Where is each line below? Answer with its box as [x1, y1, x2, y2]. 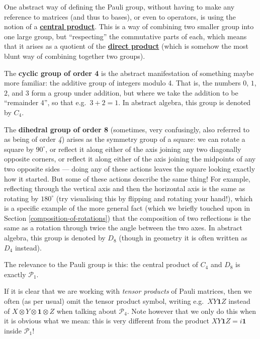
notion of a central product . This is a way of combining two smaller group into [4, 21, 254, 32]
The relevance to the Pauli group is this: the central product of [4, 259, 198, 270]
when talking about [56, 305, 117, 316]
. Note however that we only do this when [127, 305, 256, 316]
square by [4, 143, 34, 154]
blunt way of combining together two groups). [4, 50, 145, 61]
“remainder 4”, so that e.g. [4, 97, 86, 108]
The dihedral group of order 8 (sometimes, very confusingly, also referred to [4, 124, 249, 134]
